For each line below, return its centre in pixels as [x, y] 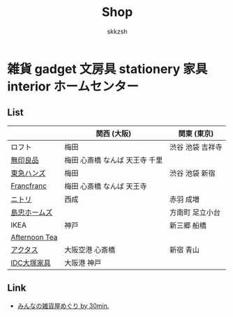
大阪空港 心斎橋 [90, 249]
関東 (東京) [196, 133]
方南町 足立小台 [195, 212]
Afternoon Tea [34, 237]
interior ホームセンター [73, 86]
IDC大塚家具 [31, 263]
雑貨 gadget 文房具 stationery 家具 [107, 69]
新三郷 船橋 [188, 225]
